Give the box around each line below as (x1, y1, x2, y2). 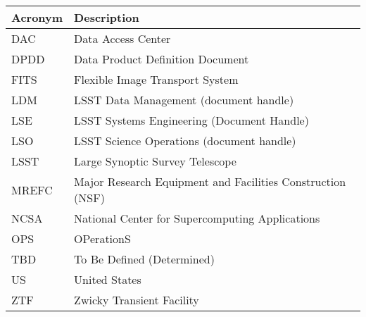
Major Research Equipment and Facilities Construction (74, 173, 346, 189)
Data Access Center (74, 30, 171, 46)
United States (74, 271, 141, 287)
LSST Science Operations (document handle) (74, 132, 296, 149)
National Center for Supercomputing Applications (74, 210, 320, 226)
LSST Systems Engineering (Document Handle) (74, 112, 309, 128)
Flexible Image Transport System (74, 71, 239, 87)
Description (74, 9, 139, 25)
